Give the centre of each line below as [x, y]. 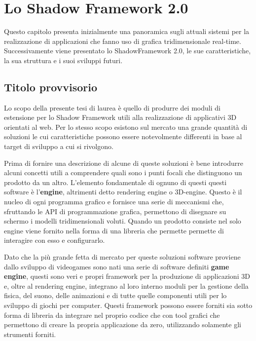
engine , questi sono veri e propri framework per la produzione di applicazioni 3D [127, 276]
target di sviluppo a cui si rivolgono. [59, 146]
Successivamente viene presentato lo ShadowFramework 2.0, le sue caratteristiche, [128, 51]
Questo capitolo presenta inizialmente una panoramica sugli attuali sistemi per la [127, 31]
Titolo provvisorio [51, 87]
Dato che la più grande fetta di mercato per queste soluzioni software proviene [122, 257]
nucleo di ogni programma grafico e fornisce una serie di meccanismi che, [114, 202]
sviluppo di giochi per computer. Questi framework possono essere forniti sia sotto [128, 305]
